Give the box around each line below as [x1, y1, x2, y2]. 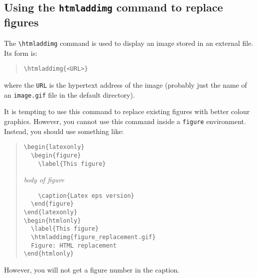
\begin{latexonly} [23, 143, 85, 151]
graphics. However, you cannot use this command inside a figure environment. [4, 116, 246, 126]
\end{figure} [31, 200, 74, 208]
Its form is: [4, 47, 38, 58]
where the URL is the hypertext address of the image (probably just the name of [4, 80, 247, 90]
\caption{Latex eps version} [38, 192, 134, 199]
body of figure [23, 174, 64, 185]
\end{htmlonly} [23, 250, 74, 258]
